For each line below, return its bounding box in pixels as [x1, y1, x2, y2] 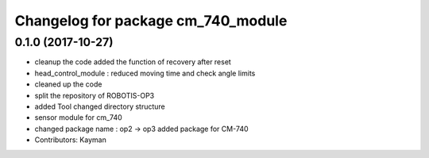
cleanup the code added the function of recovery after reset [34, 57, 232, 67]
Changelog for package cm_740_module [14, 12, 288, 29]
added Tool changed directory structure [34, 102, 166, 111]
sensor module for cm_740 [34, 113, 122, 122]
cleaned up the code [34, 79, 102, 89]
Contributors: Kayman [34, 135, 106, 145]
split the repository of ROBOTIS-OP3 [34, 91, 155, 100]
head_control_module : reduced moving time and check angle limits [34, 68, 256, 78]
